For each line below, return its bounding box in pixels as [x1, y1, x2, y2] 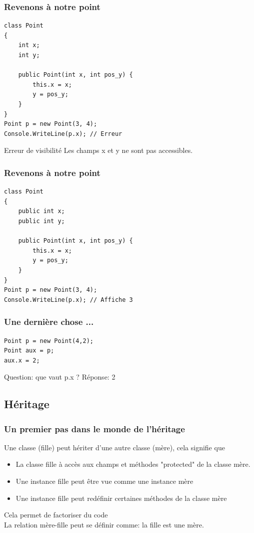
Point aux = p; [4, 347, 54, 354]
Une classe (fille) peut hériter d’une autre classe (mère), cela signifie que [4, 442, 225, 452]
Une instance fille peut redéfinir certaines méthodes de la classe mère [15, 492, 227, 503]
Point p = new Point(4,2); [4, 337, 93, 344]
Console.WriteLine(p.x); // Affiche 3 [4, 296, 133, 303]
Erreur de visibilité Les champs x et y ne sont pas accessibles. [4, 145, 193, 155]
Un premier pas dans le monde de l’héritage [4, 422, 185, 435]
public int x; [18, 208, 65, 215]
